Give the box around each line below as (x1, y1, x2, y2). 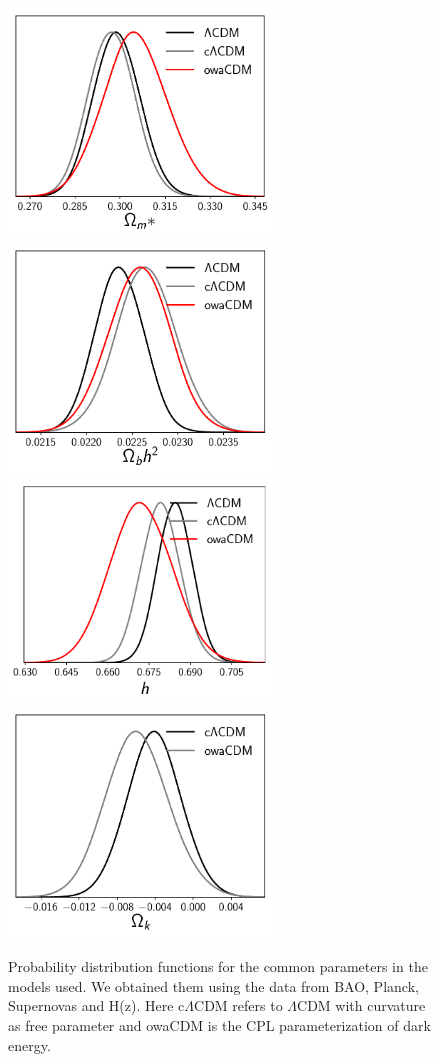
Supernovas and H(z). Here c (8, 995, 185, 1016)
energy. (8, 1034, 51, 1055)
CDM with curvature (297, 995, 426, 1016)
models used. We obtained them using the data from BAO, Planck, (8, 975, 419, 996)
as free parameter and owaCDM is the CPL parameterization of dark (8, 1014, 431, 1035)
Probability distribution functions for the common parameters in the (8, 956, 428, 977)
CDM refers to (194, 995, 283, 1016)
